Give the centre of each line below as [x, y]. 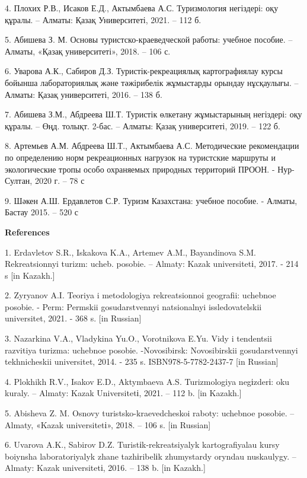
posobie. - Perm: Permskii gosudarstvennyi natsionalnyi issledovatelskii [133, 306]
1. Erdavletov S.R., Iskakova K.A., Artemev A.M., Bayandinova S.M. [130, 252]
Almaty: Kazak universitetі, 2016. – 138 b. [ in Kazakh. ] [105, 468]
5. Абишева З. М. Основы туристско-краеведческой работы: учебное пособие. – [149, 39]
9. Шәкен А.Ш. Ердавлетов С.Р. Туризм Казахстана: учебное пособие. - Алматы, [151, 200]
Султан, [19, 181]
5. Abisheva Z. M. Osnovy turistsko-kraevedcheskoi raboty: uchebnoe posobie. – [150, 413]
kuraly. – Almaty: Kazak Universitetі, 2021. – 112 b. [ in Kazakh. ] [123, 393]
